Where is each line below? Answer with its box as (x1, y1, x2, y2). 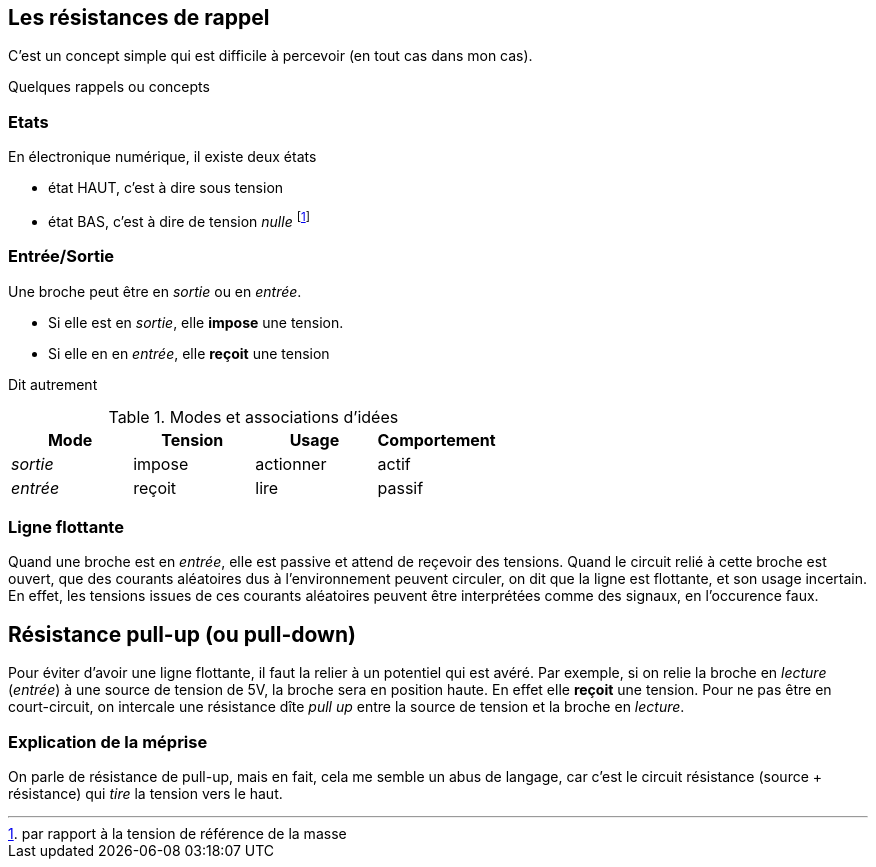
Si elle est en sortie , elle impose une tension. (48, 313, 344, 331)
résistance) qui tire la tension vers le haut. (8, 784, 283, 802)
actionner (255, 453, 327, 474)
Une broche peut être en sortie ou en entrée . (8, 282, 302, 300)
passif (377, 477, 424, 498)
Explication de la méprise (8, 731, 208, 752)
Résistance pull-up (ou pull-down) (8, 621, 356, 647)
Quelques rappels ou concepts (8, 78, 210, 96)
